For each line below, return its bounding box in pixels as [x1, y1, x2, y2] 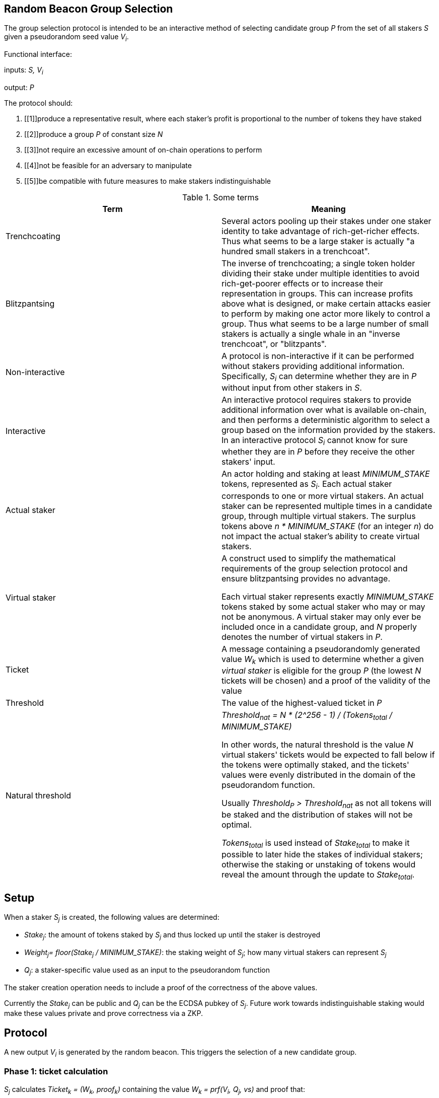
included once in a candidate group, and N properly [222, 621, 417, 632]
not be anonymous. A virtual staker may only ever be [222, 611, 421, 622]
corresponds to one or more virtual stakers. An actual [222, 490, 424, 501]
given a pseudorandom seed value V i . [4, 32, 129, 43]
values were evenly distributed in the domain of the [222, 769, 416, 780]
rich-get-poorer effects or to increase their [222, 278, 383, 289]
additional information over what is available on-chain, [222, 405, 426, 415]
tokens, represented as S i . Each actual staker [222, 479, 392, 491]
